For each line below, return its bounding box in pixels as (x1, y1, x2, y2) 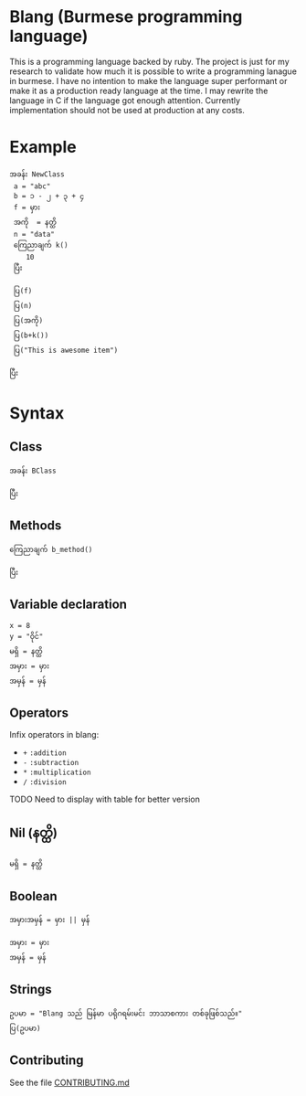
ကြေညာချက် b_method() (9, 545, 93, 554)
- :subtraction (22, 759, 79, 768)
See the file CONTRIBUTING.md (9, 1077, 130, 1088)
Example (9, 137, 77, 157)
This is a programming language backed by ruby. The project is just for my (9, 56, 290, 67)
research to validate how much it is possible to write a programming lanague (9, 66, 297, 77)
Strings (9, 982, 52, 997)
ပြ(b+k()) (13, 331, 49, 340)
